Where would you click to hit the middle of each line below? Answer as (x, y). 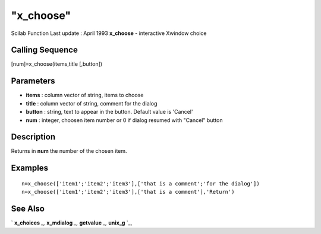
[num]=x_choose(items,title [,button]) (57, 64)
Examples (30, 168)
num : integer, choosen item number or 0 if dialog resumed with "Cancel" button (124, 120)
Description (33, 137)
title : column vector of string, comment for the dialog (92, 103)
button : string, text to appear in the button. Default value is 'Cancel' (109, 112)
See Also (28, 209)
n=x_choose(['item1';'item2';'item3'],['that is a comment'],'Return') (128, 192)
